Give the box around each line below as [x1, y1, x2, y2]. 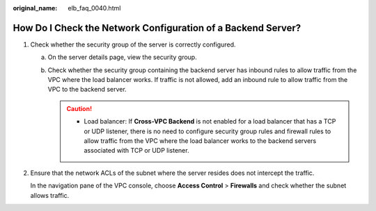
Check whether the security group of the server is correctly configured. [30, 40, 236, 49]
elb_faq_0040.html [68, 4, 121, 12]
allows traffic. [30, 191, 70, 199]
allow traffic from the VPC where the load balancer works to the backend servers [84, 137, 317, 145]
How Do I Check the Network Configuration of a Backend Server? [13, 22, 301, 34]
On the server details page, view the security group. [47, 53, 198, 62]
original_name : [13, 4, 58, 12]
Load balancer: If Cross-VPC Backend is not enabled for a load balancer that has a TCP [84, 117, 336, 126]
